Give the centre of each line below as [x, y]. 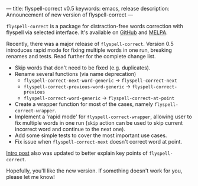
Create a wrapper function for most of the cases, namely [84, 104]
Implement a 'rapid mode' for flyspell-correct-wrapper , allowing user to [103, 117]
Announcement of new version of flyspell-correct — [69, 15]
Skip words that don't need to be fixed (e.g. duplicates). [82, 68]
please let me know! [30, 177]
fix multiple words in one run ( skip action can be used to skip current [99, 123]
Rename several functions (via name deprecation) [75, 74]
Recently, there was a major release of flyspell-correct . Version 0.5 [90, 44]
